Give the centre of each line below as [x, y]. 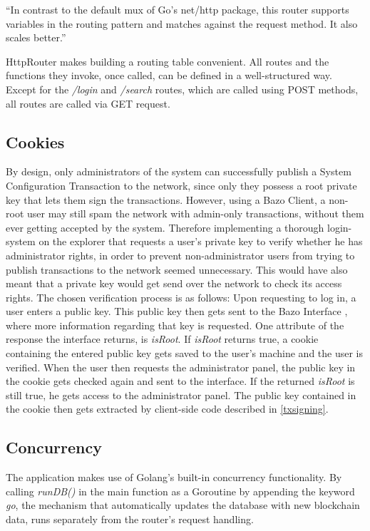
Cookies [35, 141]
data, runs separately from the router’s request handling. [130, 519]
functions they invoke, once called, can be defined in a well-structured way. [169, 75]
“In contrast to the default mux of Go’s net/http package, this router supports [178, 9]
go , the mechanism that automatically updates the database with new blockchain [183, 505]
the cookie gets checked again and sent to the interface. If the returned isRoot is [180, 381]
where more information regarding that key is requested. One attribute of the [175, 325]
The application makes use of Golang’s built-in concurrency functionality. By [174, 477]
